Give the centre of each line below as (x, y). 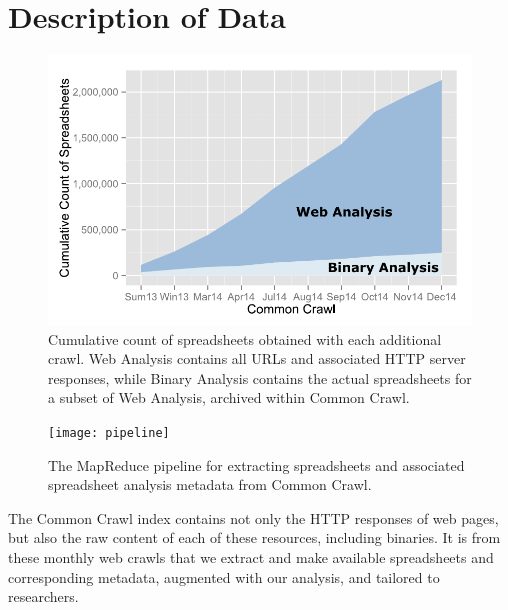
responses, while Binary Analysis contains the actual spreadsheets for (260, 377)
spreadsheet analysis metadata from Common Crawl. (210, 484)
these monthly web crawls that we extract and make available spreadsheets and (251, 556)
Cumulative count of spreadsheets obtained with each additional (245, 338)
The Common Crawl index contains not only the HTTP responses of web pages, (253, 517)
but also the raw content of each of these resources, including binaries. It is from (254, 537)
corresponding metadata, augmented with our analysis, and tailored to (224, 576)
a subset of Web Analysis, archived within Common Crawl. (229, 397)
